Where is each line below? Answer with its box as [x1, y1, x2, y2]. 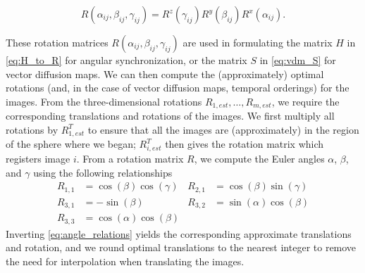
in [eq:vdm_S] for [259, 53, 336, 67]
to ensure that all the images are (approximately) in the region [87, 122, 359, 136]
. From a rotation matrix [76, 151, 184, 166]
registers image [6, 151, 70, 166]
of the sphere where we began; [6, 136, 136, 151]
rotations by [6, 122, 58, 136]
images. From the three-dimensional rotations [6, 94, 202, 108]
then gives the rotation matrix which [165, 136, 324, 151]
